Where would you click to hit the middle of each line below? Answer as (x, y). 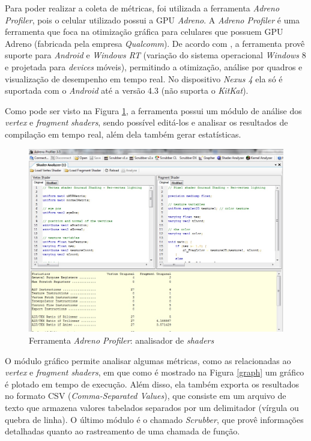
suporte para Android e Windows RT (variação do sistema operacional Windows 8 (155, 55)
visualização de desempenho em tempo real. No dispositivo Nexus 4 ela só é (144, 78)
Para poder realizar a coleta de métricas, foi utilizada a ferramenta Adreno (142, 8)
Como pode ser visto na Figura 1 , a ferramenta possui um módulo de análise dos (153, 110)
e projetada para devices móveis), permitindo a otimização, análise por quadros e (154, 66)
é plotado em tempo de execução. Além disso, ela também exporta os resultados (152, 384)
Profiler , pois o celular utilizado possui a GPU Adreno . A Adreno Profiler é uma (152, 20)
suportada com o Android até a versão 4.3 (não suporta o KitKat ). (127, 90)
